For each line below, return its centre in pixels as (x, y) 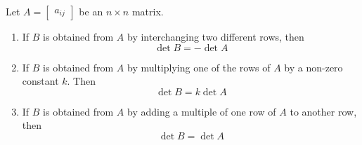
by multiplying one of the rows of (199, 67)
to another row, (323, 111)
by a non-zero (313, 67)
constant (40, 81)
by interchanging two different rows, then (216, 36)
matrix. (148, 11)
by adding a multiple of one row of (202, 111)
